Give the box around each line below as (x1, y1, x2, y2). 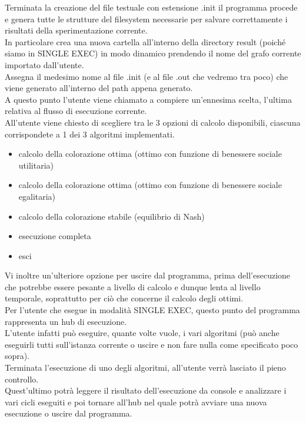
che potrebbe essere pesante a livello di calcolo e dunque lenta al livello (5, 280, 261, 293)
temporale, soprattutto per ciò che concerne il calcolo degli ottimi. (5, 292, 244, 304)
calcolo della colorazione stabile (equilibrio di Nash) (18, 210, 205, 222)
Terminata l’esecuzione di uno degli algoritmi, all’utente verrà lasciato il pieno (5, 361, 286, 374)
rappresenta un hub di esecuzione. (5, 315, 127, 327)
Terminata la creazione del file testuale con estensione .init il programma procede (5, 1, 298, 13)
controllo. (5, 372, 39, 385)
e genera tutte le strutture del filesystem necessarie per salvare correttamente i (5, 12, 288, 25)
